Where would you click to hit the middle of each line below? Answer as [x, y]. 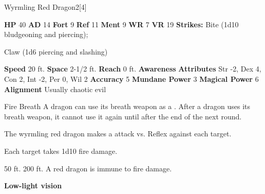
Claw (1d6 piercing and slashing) [56, 51]
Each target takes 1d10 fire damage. [61, 151]
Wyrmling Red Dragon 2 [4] [45, 7]
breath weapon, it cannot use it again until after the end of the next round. [123, 116]
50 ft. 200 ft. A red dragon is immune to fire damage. [88, 168]
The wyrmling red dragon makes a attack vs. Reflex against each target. [118, 134]
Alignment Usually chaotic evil [55, 89]
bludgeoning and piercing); [46, 34]
